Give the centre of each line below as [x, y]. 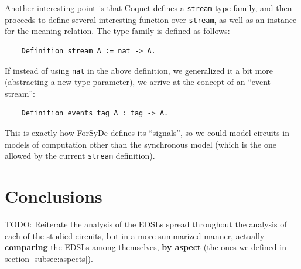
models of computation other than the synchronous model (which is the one [141, 144]
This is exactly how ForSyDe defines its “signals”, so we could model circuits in [147, 132]
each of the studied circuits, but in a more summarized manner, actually [135, 235]
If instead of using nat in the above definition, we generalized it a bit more [139, 70]
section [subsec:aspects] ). [49, 258]
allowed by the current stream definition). [80, 156]
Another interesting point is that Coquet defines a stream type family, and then [148, 8]
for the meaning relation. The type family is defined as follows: [117, 31]
